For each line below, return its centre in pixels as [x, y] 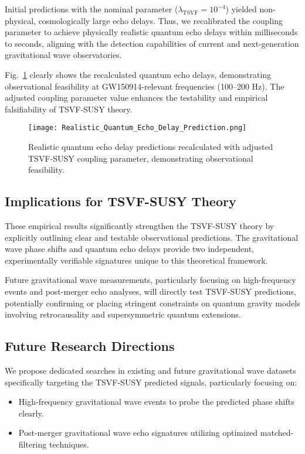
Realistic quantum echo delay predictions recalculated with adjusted [151, 146]
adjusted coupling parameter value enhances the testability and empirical [136, 98]
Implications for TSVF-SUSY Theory [121, 201]
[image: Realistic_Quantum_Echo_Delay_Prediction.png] [138, 128]
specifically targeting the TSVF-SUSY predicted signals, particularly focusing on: [151, 382]
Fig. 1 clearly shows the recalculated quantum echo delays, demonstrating [138, 74]
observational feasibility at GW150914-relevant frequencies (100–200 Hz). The [145, 86]
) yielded [241, 9]
